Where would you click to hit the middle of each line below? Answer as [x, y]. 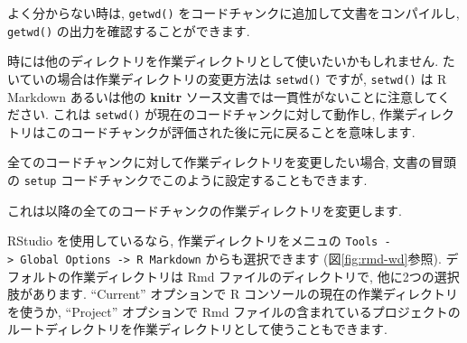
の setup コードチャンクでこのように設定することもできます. [187, 180]
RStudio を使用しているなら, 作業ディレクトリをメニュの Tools [193, 241]
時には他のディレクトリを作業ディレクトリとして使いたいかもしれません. [223, 61]
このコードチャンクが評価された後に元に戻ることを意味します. [230, 131]
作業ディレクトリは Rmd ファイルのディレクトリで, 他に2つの [252, 276]
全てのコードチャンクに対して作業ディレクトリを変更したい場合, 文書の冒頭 [232, 162]
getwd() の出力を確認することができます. [129, 30]
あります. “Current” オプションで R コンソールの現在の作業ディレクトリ [245, 294]
